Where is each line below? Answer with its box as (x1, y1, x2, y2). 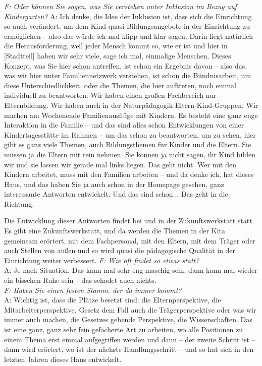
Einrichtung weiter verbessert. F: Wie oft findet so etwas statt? (4, 255, 199, 265)
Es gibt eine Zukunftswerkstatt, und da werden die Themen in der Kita (4, 225, 226, 236)
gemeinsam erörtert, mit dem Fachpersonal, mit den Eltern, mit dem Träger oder (4, 235, 255, 246)
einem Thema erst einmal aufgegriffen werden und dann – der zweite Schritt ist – (4, 334, 255, 344)
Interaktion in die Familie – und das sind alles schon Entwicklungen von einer (4, 119, 244, 130)
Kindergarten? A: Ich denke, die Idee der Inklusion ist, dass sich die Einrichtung (4, 11, 252, 21)
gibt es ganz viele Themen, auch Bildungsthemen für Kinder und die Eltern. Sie (4, 139, 251, 150)
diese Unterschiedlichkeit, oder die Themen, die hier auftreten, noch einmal (4, 80, 236, 90)
